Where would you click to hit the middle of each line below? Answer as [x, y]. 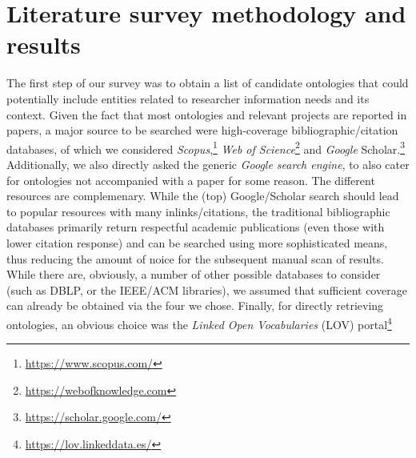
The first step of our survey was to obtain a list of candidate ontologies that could [208, 83]
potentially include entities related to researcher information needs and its [188, 98]
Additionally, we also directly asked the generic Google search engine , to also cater [208, 164]
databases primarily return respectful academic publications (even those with [196, 227]
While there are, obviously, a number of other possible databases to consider [194, 274]
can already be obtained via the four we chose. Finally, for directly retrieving [195, 305]
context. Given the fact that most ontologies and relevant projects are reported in [207, 114]
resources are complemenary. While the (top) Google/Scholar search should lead [203, 196]
